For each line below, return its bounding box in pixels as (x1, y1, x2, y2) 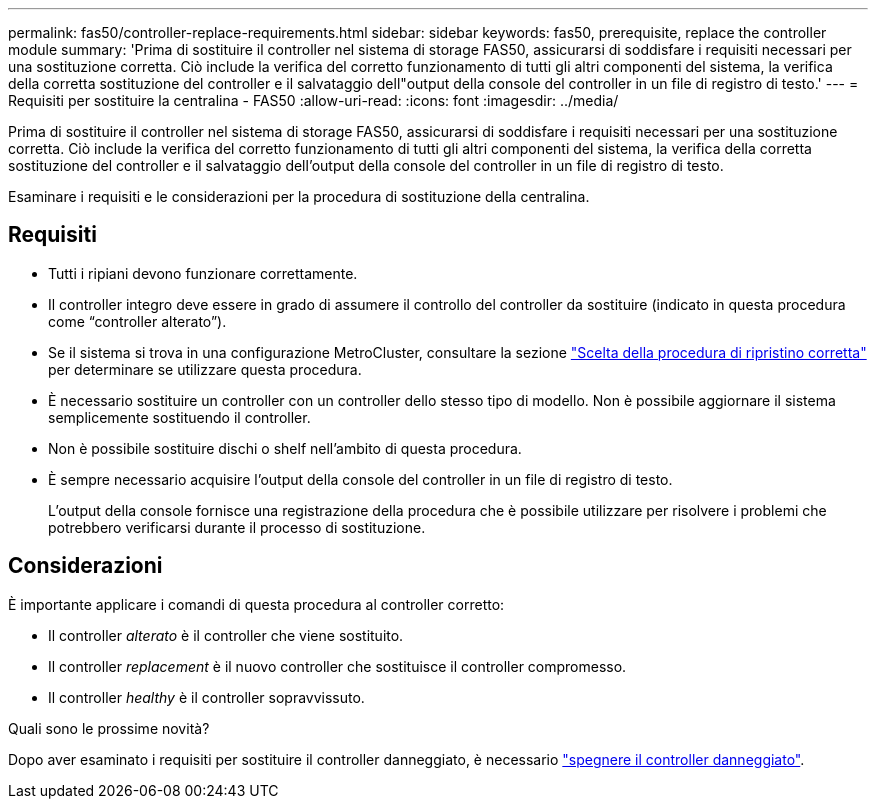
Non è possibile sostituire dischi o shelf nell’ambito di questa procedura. (48, 439, 522, 457)
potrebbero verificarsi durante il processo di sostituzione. (48, 518, 426, 536)
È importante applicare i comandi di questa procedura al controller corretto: (8, 595, 505, 613)
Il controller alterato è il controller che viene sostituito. (48, 626, 404, 644)
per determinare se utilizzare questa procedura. (48, 360, 362, 378)
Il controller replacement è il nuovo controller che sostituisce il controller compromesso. (48, 657, 627, 675)
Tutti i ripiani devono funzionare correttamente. (48, 264, 358, 282)
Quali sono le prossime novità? (8, 719, 210, 737)
